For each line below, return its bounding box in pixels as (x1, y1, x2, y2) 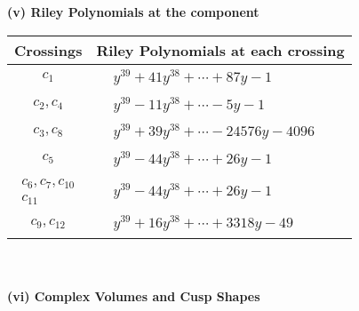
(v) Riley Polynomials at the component (7, 3, 259, 20)
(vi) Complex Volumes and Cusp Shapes (7, 286, 260, 305)
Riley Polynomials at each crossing (96, 39, 345, 60)
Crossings (14, 39, 83, 60)
